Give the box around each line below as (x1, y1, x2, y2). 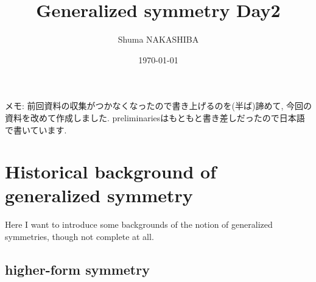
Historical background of (5, 159, 217, 184)
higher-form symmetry (5, 259, 150, 278)
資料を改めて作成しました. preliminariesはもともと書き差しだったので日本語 (5, 111, 305, 124)
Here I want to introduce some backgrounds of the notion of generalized (5, 218, 273, 231)
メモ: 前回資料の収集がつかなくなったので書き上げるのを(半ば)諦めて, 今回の (5, 99, 312, 112)
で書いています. (5, 123, 67, 136)
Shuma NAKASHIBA (118, 33, 199, 46)
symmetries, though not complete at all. (5, 230, 154, 242)
